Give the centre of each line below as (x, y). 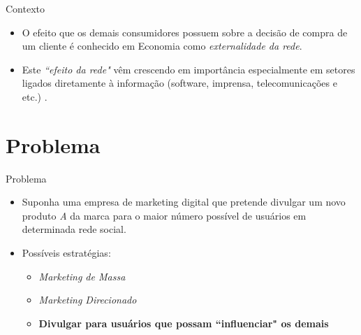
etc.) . (35, 96)
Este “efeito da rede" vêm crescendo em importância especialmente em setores (189, 69)
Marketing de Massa (82, 276)
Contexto (25, 8)
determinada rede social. (74, 229)
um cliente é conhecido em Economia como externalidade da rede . (162, 46)
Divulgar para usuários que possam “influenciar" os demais (184, 323)
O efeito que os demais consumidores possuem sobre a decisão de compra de (185, 32)
